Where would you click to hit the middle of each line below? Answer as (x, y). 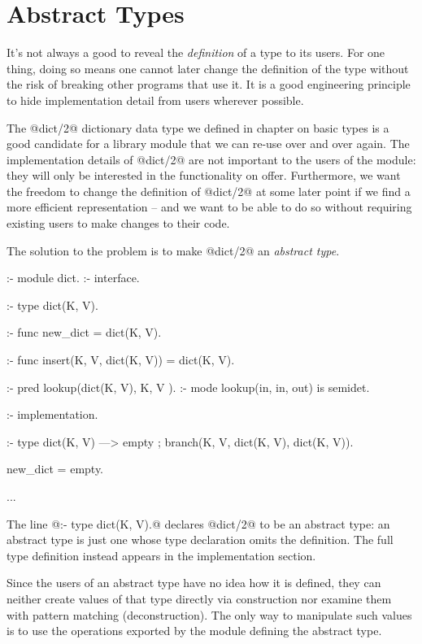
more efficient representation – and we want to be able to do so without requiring (209, 207)
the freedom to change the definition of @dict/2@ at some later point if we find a (209, 191)
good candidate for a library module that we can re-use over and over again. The (208, 144)
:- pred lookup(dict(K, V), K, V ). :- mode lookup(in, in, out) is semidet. (188, 387)
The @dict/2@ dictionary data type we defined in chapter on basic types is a (198, 127)
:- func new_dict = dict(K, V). (84, 332)
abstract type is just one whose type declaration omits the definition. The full (200, 540)
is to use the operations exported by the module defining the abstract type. (194, 631)
